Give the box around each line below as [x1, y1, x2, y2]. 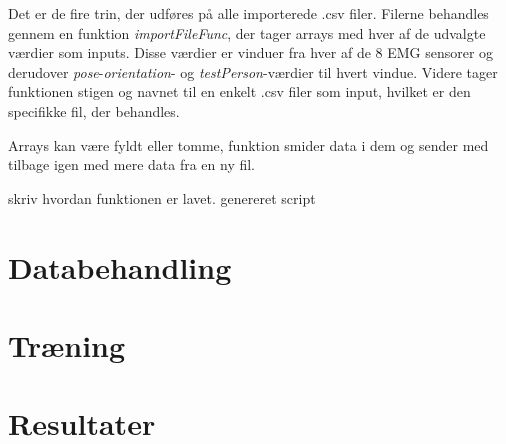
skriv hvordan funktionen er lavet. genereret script [8, 187, 316, 208]
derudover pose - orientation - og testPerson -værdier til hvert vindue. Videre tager [8, 61, 498, 82]
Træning [8, 324, 126, 365]
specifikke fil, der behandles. [8, 100, 180, 121]
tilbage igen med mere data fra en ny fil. [8, 154, 256, 175]
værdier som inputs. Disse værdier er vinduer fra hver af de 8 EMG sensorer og [8, 42, 494, 63]
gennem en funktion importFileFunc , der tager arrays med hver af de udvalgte [8, 22, 486, 43]
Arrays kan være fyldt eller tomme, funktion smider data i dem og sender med [8, 134, 489, 155]
